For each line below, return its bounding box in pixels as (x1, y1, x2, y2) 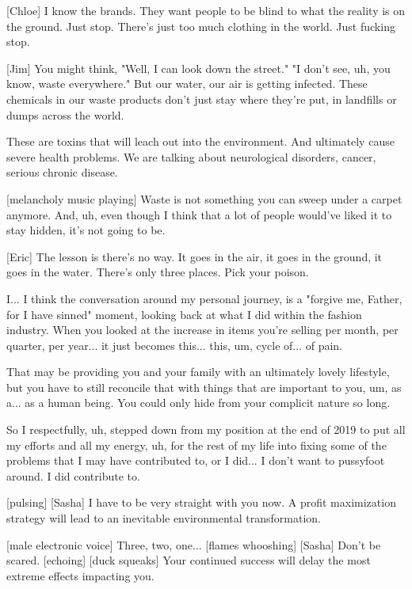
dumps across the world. (6, 106, 124, 123)
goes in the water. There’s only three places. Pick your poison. (6, 264, 309, 280)
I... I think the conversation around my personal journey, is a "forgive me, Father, (6, 290, 402, 306)
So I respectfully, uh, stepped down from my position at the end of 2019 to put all (6, 421, 406, 438)
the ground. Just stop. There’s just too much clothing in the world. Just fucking (6, 17, 395, 34)
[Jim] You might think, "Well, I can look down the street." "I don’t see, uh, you (6, 59, 391, 76)
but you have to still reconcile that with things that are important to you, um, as (6, 378, 402, 395)
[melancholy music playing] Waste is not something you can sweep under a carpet (6, 190, 402, 207)
